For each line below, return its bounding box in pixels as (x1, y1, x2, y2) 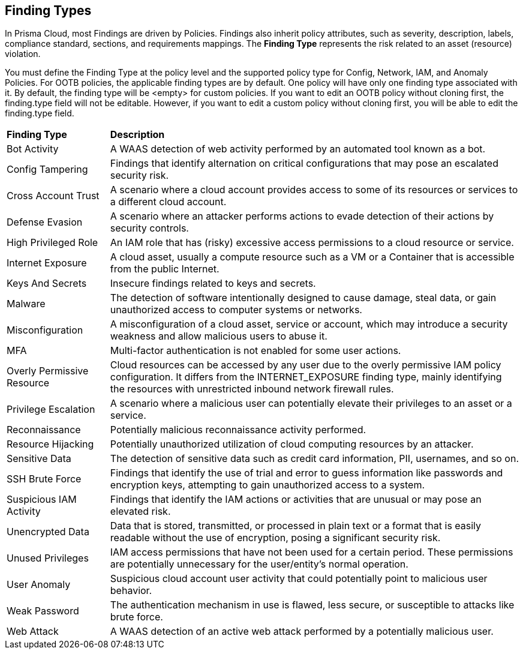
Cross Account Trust (7, 190, 100, 202)
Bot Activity (7, 143, 59, 155)
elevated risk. (110, 505, 171, 518)
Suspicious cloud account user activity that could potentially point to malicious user (110, 572, 488, 585)
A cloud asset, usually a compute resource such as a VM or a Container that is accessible (110, 251, 515, 263)
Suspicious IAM (7, 493, 77, 506)
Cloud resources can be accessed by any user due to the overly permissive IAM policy (110, 359, 501, 371)
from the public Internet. (110, 263, 220, 275)
